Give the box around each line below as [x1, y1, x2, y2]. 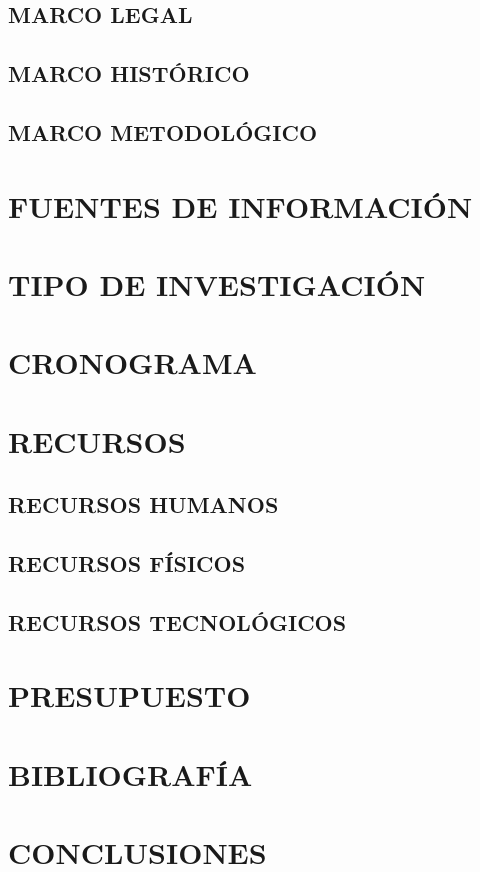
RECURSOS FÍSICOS [8, 548, 246, 579]
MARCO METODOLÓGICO [8, 116, 318, 147]
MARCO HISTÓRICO [8, 58, 250, 89]
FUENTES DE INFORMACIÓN [8, 185, 473, 226]
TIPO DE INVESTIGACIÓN [8, 263, 426, 304]
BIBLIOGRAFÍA [8, 753, 253, 794]
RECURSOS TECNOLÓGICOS [8, 606, 347, 637]
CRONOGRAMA [8, 342, 257, 383]
